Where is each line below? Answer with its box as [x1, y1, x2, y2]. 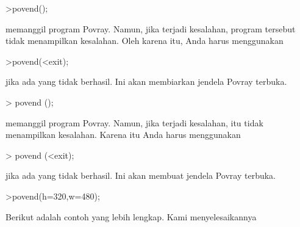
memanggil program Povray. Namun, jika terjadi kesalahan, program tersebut [5, 22, 296, 35]
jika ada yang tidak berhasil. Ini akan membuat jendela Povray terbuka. [5, 169, 276, 182]
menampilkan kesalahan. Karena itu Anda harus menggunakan [5, 128, 241, 141]
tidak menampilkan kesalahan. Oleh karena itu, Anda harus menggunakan [5, 34, 284, 47]
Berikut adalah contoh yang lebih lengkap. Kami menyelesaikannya [5, 210, 257, 223]
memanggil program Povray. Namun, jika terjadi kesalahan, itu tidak [5, 116, 263, 129]
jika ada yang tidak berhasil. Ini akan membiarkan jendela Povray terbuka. [5, 75, 287, 88]
